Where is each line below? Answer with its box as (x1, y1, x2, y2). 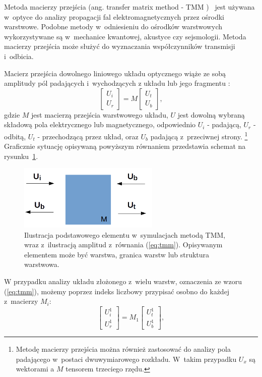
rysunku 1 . (4, 150, 38, 161)
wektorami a (16, 363, 54, 374)
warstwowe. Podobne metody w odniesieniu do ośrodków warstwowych (4, 21, 223, 32)
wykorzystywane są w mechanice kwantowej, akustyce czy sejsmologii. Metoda (4, 31, 246, 41)
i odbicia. (4, 50, 34, 61)
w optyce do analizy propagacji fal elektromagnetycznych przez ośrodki (4, 11, 224, 22)
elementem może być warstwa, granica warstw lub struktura (24, 249, 210, 259)
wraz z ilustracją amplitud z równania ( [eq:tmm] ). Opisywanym (24, 239, 223, 250)
